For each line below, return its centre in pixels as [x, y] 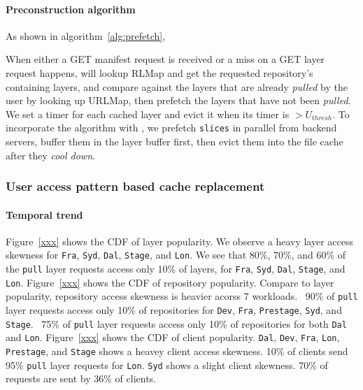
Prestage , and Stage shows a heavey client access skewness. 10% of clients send [177, 351]
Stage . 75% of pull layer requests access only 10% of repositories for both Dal [176, 323]
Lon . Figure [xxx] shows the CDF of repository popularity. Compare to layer [170, 282]
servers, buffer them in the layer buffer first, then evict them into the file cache [175, 142]
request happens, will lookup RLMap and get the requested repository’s [159, 72]
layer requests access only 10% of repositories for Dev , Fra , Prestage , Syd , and [174, 310]
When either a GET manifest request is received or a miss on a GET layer [165, 59]
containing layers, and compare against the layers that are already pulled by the [177, 86]
